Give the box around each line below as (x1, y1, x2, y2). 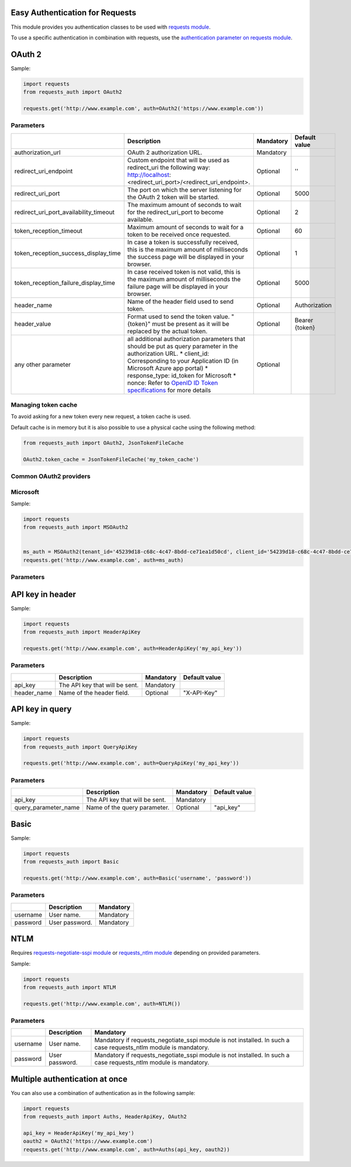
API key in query (11, 704, 72, 715)
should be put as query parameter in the (127, 342, 238, 350)
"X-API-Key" (183, 689, 218, 697)
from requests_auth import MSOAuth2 (23, 524, 129, 530)
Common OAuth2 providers (11, 472, 91, 480)
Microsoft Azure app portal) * (127, 364, 208, 372)
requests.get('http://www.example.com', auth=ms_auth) (23, 557, 184, 563)
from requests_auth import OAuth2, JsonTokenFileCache (23, 440, 184, 446)
